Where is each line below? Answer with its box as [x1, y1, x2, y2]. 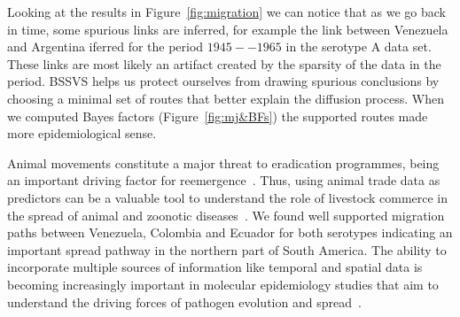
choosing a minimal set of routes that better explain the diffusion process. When [7, 89, 444, 107]
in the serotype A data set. [285, 37, 432, 56]
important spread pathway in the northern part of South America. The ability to [7, 240, 447, 259]
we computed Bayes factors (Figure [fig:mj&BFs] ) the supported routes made [7, 106, 428, 125]
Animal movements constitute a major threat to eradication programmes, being [7, 153, 440, 172]
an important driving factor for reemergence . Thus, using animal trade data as [7, 171, 441, 189]
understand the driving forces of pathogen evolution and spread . [7, 292, 362, 311]
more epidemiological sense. [7, 124, 157, 143]
